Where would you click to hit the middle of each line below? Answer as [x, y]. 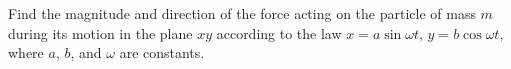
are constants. [162, 52]
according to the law [279, 32]
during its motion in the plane [100, 32]
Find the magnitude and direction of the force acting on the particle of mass [242, 13]
